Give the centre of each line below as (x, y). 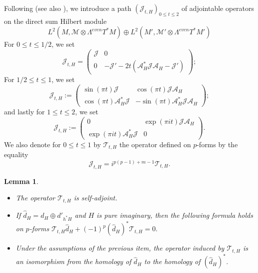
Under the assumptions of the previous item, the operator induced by (120, 248)
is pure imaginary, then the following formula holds (175, 215)
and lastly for (24, 112)
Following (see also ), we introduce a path (68, 8)
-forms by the (217, 144)
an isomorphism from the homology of (73, 261)
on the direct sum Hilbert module (55, 21)
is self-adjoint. (96, 198)
